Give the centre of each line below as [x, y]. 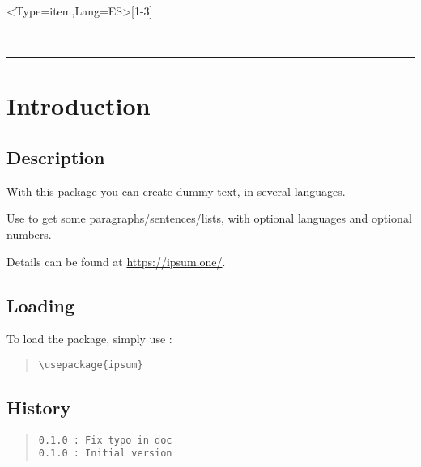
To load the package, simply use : [89, 339]
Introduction [79, 106]
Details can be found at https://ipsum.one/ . [116, 261]
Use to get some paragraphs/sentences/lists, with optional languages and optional [209, 218]
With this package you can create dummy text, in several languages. [176, 191]
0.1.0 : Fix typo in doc [105, 440]
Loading [40, 305]
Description [56, 157]
